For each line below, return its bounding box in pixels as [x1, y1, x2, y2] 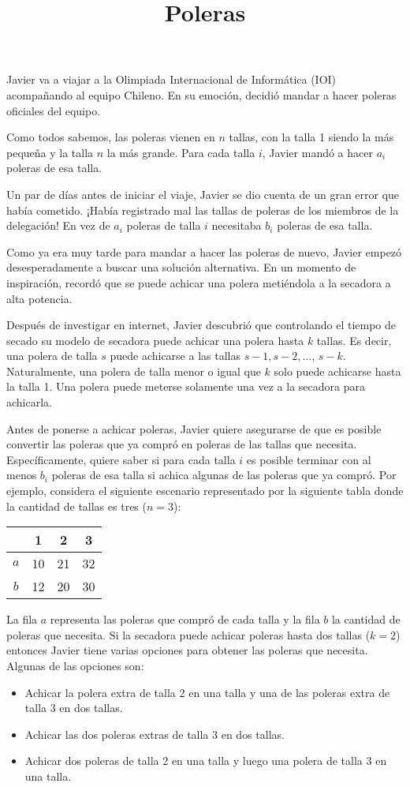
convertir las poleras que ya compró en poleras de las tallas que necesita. [6, 436, 357, 452]
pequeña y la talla [6, 144, 94, 160]
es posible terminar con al [246, 451, 371, 467]
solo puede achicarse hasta [274, 362, 401, 379]
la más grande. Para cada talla [106, 144, 255, 160]
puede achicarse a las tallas [110, 347, 240, 364]
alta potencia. [6, 290, 73, 306]
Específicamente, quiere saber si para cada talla [6, 451, 236, 467]
